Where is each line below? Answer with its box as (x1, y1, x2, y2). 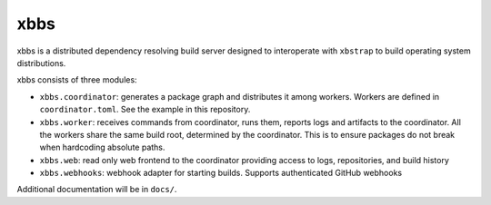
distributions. (16, 57, 66, 68)
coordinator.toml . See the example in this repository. (39, 104, 251, 115)
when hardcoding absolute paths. (39, 142, 165, 153)
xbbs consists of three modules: (16, 74, 137, 85)
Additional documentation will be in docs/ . (16, 184, 177, 195)
